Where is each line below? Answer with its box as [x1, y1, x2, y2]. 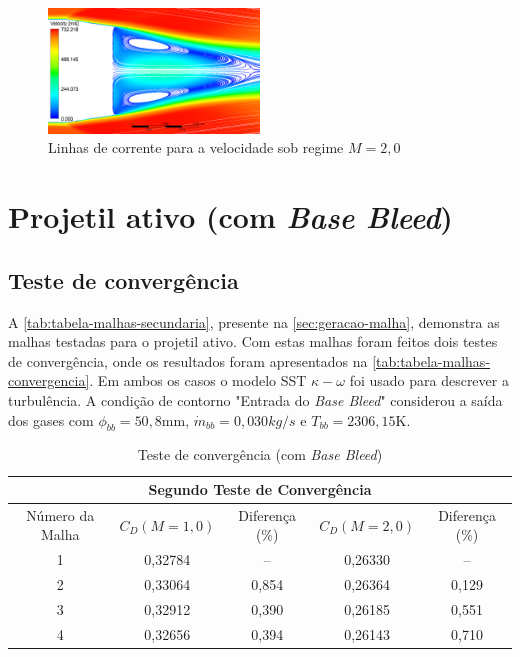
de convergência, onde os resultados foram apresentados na [8, 350, 368, 371]
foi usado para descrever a [349, 370, 509, 391]
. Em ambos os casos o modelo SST [89, 370, 307, 391]
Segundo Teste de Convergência [148, 479, 372, 499]
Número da [26, 504, 95, 525]
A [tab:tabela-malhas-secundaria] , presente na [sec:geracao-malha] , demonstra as [8, 311, 500, 332]
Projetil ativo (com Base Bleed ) [8, 196, 453, 238]
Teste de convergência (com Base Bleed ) [137, 444, 383, 465]
